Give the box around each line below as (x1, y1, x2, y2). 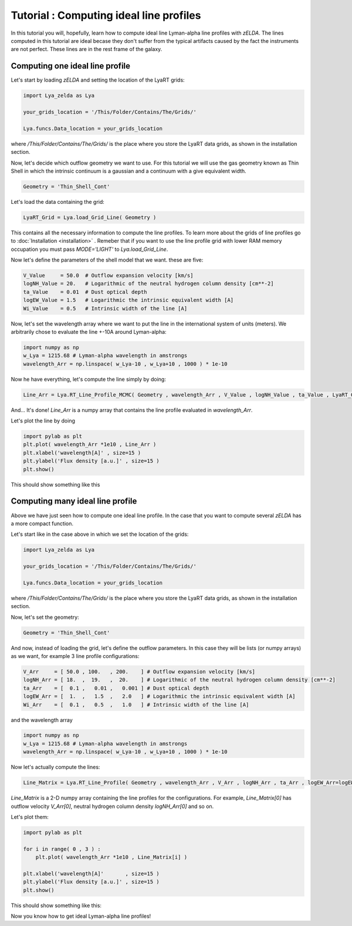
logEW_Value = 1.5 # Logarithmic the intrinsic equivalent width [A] (23, 297, 234, 304)
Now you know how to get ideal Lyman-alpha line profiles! (11, 912, 151, 920)
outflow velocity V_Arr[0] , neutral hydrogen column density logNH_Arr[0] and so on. (11, 803, 214, 810)
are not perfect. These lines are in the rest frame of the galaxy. (11, 46, 163, 53)
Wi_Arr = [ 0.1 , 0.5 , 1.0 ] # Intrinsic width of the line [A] (23, 701, 249, 708)
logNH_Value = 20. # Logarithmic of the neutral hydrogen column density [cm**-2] (23, 280, 274, 287)
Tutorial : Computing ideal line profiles (11, 9, 201, 22)
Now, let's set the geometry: (11, 613, 79, 620)
